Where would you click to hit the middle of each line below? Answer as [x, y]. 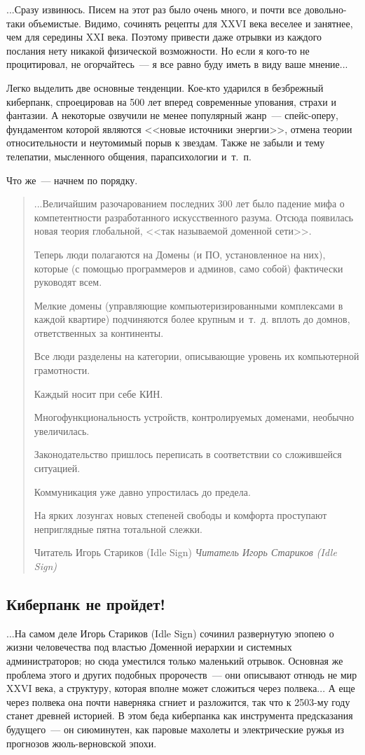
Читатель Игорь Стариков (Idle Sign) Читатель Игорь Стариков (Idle [185, 552]
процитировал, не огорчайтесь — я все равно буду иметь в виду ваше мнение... [177, 64]
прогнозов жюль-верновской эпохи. [82, 743]
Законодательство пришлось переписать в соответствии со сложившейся [188, 454]
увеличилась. [62, 430]
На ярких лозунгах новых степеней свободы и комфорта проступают [180, 515]
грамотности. [62, 370]
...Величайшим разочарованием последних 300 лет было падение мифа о [189, 203]
